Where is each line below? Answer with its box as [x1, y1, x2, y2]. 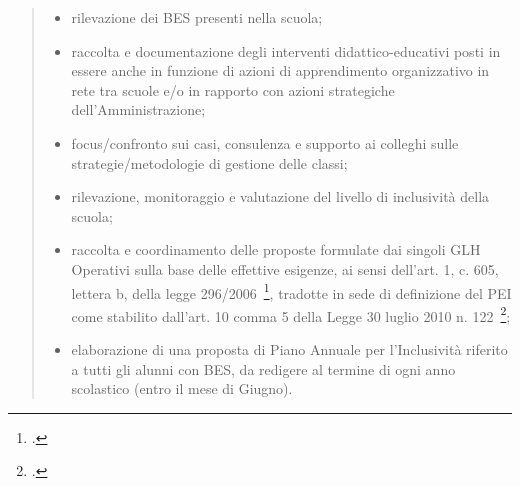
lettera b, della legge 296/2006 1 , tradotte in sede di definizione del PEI [71, 279, 512, 303]
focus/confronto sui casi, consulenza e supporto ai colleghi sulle [71, 132, 459, 153]
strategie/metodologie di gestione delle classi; [71, 152, 348, 173]
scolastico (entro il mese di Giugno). [71, 378, 293, 399]
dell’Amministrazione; [71, 99, 206, 120]
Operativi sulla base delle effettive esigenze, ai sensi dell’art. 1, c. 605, [71, 258, 499, 279]
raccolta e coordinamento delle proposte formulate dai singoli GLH [71, 239, 481, 260]
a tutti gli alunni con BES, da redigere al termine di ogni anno [71, 358, 456, 379]
